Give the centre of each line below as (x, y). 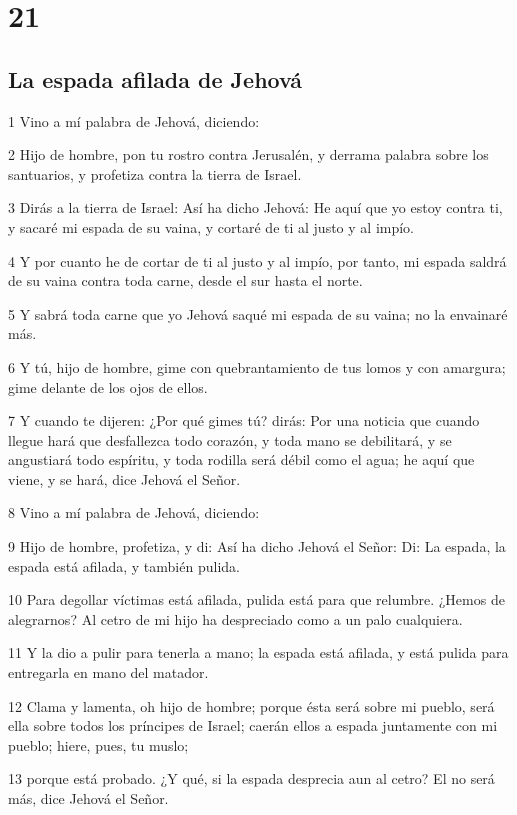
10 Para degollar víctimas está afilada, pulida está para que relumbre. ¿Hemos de (256, 599)
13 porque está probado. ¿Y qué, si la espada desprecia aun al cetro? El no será (251, 778)
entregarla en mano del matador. (108, 672)
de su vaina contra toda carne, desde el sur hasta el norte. (185, 280)
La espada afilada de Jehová (155, 78)
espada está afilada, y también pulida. (124, 565)
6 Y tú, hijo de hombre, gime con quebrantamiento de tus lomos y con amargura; (257, 366)
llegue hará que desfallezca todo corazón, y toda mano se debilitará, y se (230, 439)
